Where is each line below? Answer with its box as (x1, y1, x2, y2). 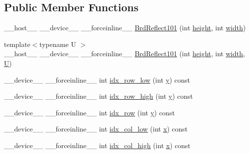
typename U (39, 39, 76, 49)
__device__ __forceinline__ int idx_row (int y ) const (4, 107, 175, 117)
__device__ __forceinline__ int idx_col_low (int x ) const (4, 124, 188, 134)
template (4, 39, 30, 49)
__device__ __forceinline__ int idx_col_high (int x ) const (4, 140, 191, 150)
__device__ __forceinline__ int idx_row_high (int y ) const (4, 91, 193, 101)
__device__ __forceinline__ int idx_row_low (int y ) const (4, 74, 190, 85)
